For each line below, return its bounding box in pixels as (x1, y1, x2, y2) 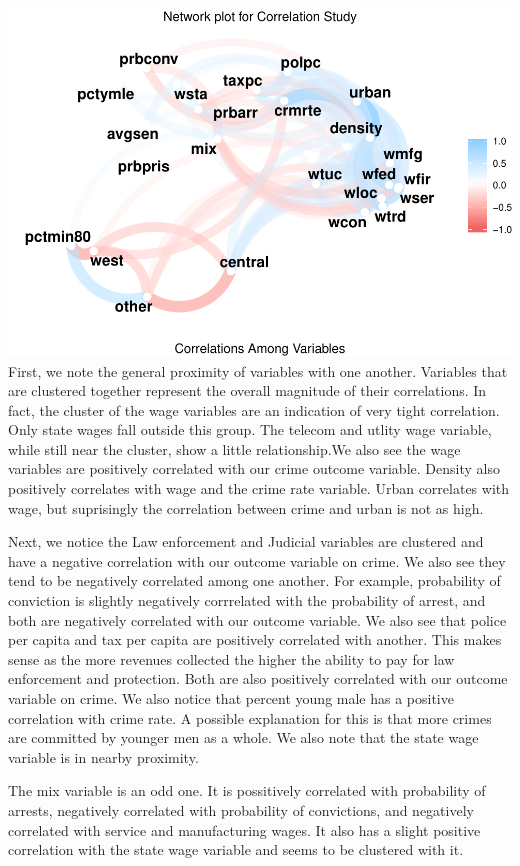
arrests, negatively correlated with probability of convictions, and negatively (8, 799, 474, 820)
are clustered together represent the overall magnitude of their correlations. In (8, 380, 487, 401)
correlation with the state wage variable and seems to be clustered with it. (8, 839, 464, 860)
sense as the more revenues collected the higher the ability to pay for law (8, 648, 455, 669)
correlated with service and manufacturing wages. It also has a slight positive (8, 819, 481, 840)
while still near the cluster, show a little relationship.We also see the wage (8, 438, 461, 459)
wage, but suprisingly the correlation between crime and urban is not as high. (8, 497, 484, 518)
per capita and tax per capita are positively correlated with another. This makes (8, 629, 502, 650)
